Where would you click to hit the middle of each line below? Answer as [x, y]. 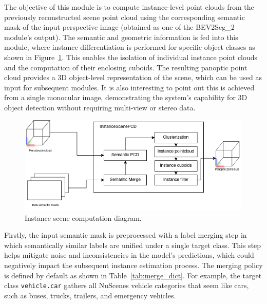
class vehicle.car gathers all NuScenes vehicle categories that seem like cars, [127, 285]
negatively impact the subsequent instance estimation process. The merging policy [133, 265]
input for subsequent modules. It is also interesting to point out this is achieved [129, 87]
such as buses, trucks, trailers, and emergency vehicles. [90, 295]
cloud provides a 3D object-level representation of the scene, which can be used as [133, 77]
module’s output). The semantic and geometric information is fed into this [121, 37]
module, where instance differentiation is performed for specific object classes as [130, 47]
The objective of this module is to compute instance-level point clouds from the [129, 7]
